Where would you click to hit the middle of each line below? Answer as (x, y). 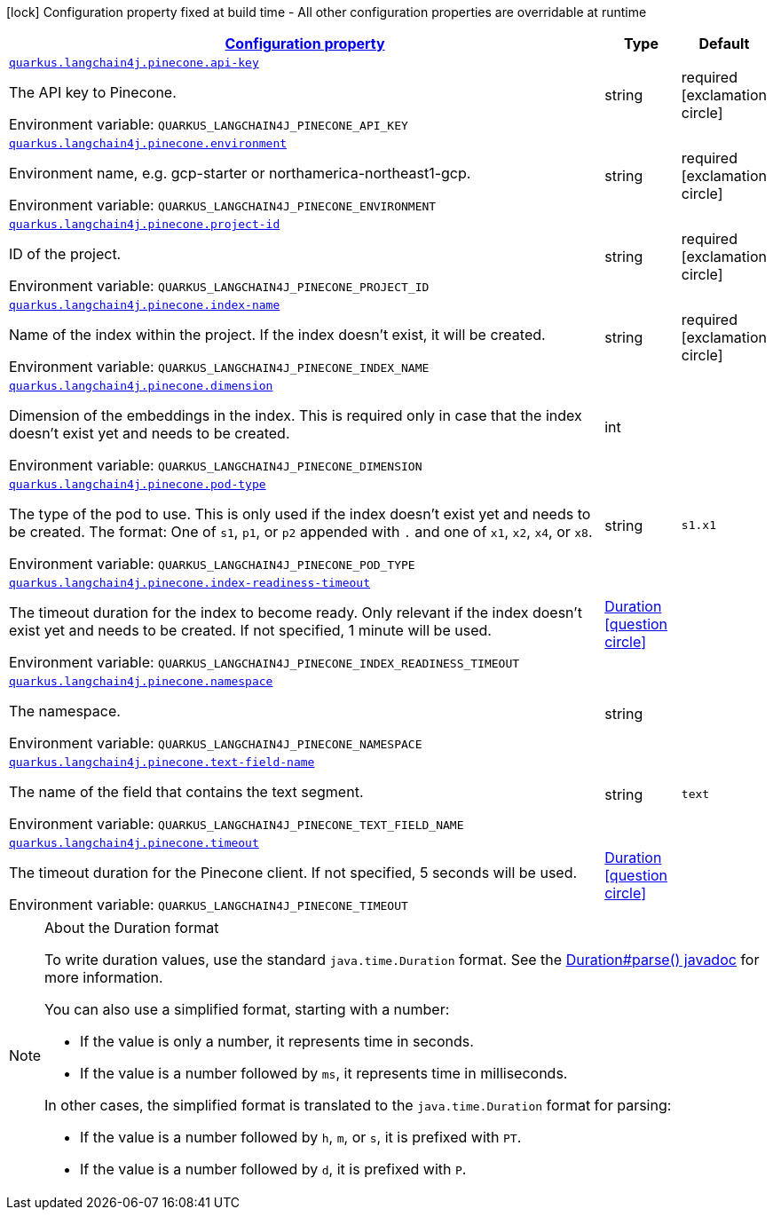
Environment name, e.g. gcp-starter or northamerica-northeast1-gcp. (240, 173)
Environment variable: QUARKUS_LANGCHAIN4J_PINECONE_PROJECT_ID (219, 286)
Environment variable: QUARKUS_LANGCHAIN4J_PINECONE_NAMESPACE (216, 743)
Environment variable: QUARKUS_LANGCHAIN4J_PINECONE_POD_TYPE (212, 564)
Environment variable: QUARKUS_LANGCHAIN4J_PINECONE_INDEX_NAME (219, 367)
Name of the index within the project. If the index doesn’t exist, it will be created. (277, 335)
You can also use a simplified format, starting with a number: (247, 1009)
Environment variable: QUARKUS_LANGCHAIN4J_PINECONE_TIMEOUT (209, 905)
